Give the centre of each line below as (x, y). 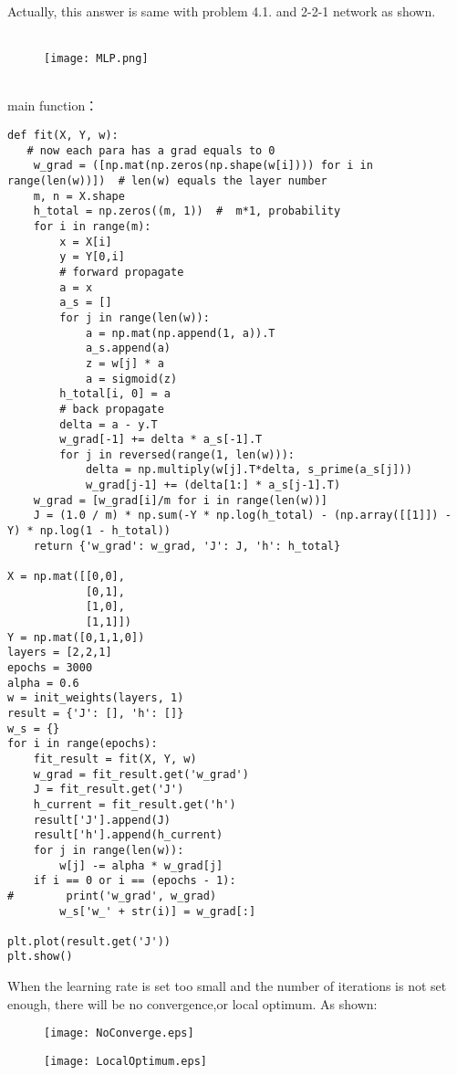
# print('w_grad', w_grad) (112, 896)
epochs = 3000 (50, 668)
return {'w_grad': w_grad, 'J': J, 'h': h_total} (187, 546)
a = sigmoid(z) (131, 379)
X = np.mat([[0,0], (66, 577)
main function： (53, 105)
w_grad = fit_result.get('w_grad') (141, 774)
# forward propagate (122, 272)
